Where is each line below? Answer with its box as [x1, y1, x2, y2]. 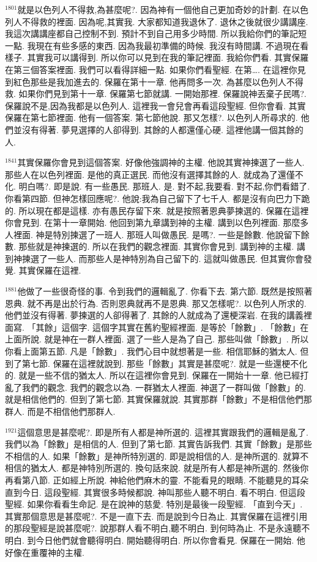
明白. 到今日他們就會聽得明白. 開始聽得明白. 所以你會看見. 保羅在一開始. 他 [5, 533, 305, 546]
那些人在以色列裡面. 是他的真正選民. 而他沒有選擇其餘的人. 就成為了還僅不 [5, 167, 304, 180]
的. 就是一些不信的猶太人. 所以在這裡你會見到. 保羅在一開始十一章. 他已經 [5, 369, 300, 382]
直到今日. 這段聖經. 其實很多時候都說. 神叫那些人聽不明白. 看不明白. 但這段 [5, 485, 305, 498]
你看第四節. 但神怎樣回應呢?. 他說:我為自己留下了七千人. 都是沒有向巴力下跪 [5, 191, 310, 204]
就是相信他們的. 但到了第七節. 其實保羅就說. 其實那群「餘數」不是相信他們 [5, 393, 304, 406]
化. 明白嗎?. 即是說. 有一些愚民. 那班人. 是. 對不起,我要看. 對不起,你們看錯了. [5, 180, 310, 193]
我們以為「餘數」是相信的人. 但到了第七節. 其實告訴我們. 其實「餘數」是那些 [5, 437, 312, 450]
